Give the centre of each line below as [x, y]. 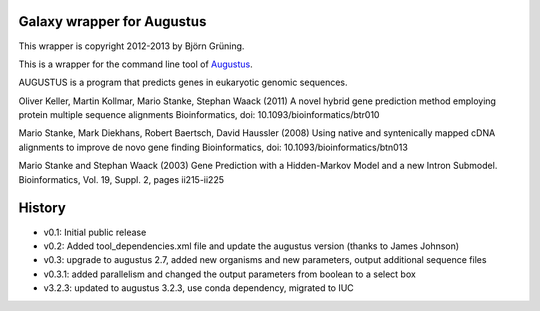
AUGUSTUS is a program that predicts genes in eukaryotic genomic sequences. [183, 82]
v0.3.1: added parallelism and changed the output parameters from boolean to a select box [230, 274]
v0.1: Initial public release [95, 232]
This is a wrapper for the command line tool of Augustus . [136, 64]
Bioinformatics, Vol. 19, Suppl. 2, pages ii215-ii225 [121, 179]
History [42, 208]
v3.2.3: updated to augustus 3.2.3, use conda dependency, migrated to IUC [198, 288]
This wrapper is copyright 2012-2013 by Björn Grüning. [131, 46]
